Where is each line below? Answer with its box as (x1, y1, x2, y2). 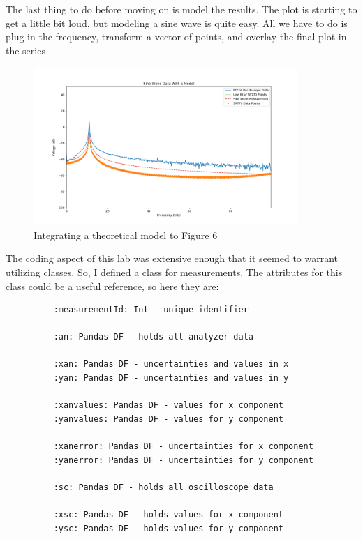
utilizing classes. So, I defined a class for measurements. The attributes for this (6, 264, 343, 279)
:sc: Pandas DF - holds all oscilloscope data (53, 482, 274, 492)
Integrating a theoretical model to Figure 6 (34, 227, 218, 242)
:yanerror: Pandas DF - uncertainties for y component (53, 455, 313, 465)
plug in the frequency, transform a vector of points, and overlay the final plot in (6, 29, 347, 44)
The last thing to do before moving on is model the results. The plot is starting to (6, 2, 357, 16)
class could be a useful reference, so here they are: (6, 278, 219, 293)
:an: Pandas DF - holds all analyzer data (53, 332, 253, 342)
